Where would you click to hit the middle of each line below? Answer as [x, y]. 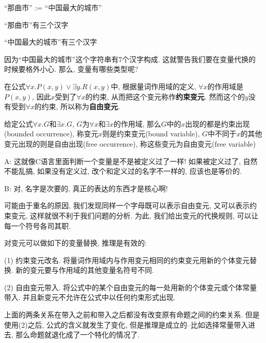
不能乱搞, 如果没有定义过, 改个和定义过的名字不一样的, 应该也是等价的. [123, 171]
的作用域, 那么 [137, 123]
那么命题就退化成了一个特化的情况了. [78, 335]
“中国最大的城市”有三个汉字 [51, 42]
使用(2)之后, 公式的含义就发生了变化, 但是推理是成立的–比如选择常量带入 [126, 324]
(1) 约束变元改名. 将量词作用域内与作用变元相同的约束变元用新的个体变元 [127, 260]
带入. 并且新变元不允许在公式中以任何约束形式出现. [90, 297]
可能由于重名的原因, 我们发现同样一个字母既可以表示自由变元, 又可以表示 [127, 205]
